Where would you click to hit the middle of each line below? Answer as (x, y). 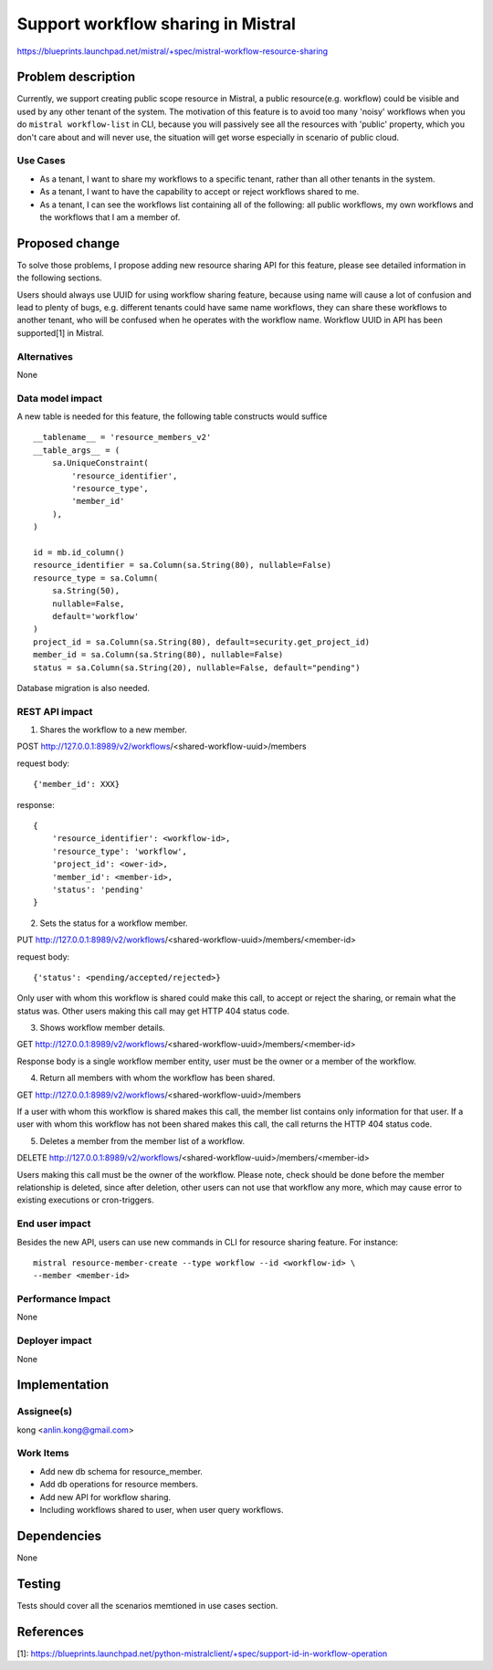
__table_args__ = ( (77, 450)
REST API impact (55, 711)
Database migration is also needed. (84, 688)
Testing (39, 1584)
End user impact (54, 1224)
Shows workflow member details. (103, 1028)
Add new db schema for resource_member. (121, 1471)
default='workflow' (95, 616)
